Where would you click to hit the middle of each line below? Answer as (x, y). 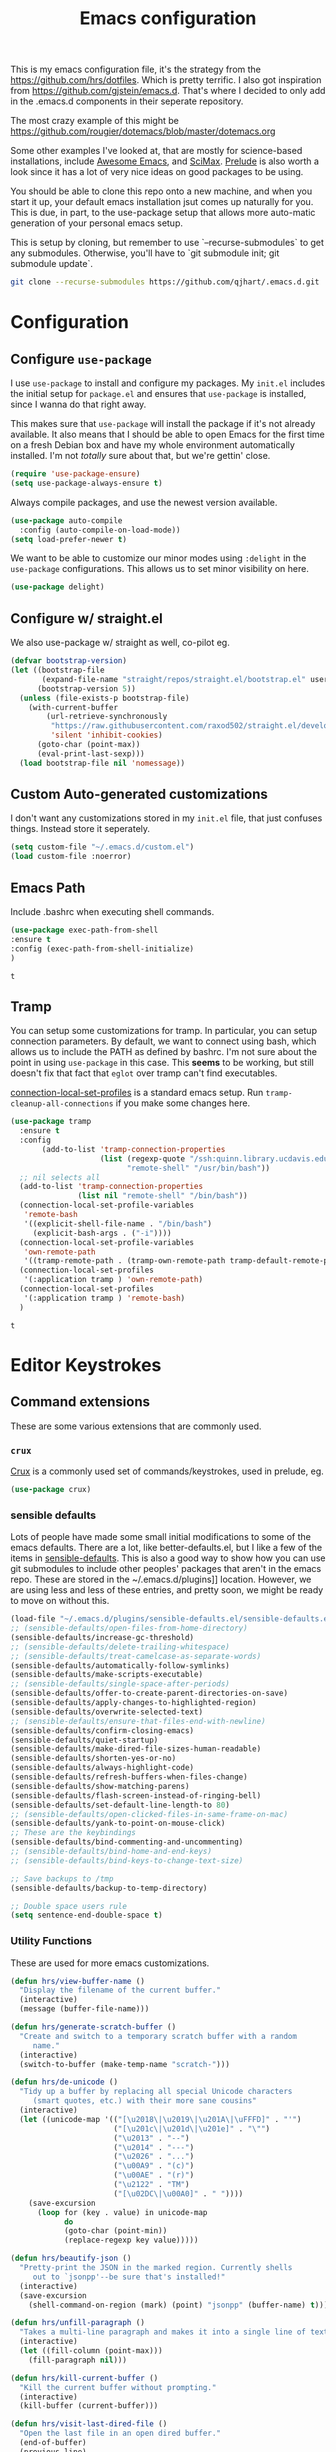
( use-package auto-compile (66, 520)
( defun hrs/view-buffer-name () (77, 1981)
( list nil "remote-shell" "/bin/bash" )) (162, 1196)
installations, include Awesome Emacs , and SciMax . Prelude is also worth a (165, 161)
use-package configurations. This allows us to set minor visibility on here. (160, 569)
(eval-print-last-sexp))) (90, 753)
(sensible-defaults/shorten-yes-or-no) (93, 1758)
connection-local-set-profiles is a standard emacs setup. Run (137, 1093)
